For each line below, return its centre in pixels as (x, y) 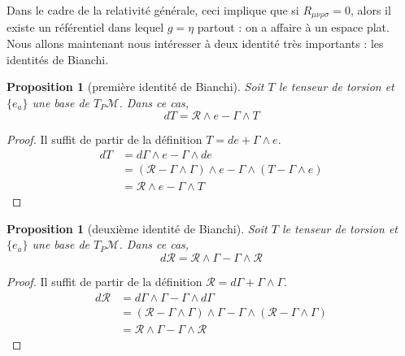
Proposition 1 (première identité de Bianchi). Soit (135, 87)
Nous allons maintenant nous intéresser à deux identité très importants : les (195, 43)
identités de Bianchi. (58, 59)
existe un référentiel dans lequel (85, 27)
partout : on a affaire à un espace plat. (293, 27)
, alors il (370, 10)
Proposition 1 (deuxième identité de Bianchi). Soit (137, 228)
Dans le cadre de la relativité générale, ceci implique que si (153, 10)
